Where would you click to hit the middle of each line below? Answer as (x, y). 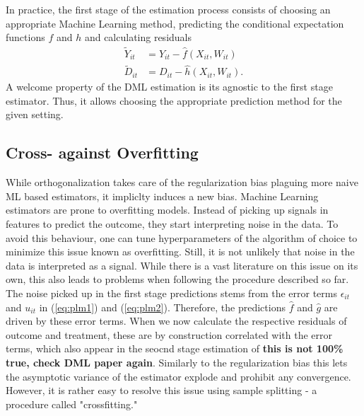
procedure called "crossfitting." (72, 404)
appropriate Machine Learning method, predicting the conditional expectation (175, 23)
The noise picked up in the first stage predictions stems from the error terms (171, 293)
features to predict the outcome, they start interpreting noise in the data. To (172, 224)
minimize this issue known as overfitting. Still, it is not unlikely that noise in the (180, 252)
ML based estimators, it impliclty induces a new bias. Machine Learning (162, 196)
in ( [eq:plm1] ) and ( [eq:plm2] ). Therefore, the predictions (162, 307)
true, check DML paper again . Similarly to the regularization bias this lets (177, 362)
